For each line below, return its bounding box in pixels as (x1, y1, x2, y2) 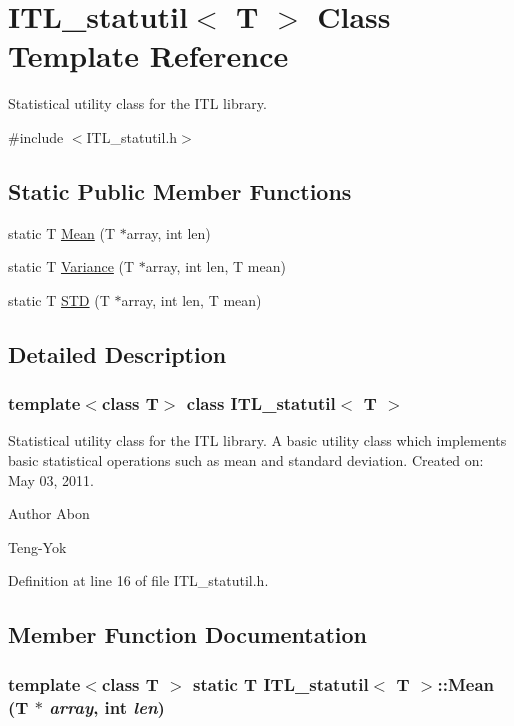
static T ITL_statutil (193, 671, 369, 696)
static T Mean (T (8, 222, 116, 243)
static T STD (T (8, 289, 110, 310)
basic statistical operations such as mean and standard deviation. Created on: (8, 450, 484, 471)
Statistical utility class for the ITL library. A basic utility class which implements (8, 430, 507, 451)
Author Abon (8, 503, 90, 524)
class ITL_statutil (186, 391, 336, 416)
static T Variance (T (8, 256, 135, 277)
